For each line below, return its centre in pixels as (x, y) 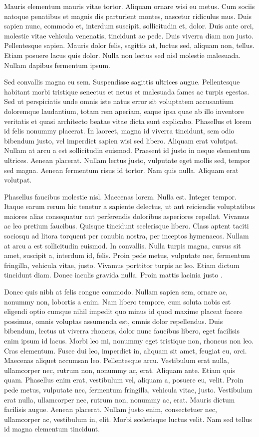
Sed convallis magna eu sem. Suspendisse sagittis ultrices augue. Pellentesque (122, 82)
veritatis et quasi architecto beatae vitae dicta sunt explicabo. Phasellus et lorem (128, 121)
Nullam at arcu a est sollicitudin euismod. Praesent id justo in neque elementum (127, 150)
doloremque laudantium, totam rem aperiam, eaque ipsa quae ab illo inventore (124, 111)
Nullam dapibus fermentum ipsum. (57, 65)
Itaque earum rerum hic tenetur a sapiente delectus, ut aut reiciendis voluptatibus (130, 206)
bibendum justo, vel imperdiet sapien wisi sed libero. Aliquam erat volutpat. (121, 140)
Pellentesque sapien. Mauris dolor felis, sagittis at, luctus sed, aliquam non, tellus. (129, 45)
